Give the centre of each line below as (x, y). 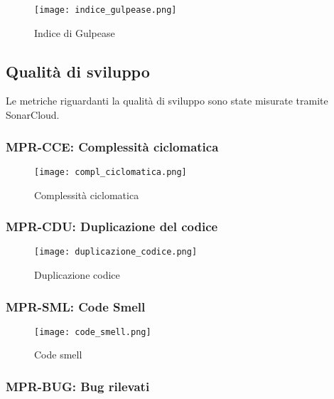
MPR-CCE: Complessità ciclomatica (112, 146)
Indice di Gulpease (75, 32)
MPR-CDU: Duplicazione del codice (112, 227)
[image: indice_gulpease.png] (106, 10)
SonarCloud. (33, 115)
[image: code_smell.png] (93, 332)
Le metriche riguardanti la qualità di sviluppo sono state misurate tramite (167, 101)
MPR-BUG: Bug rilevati (78, 386)
